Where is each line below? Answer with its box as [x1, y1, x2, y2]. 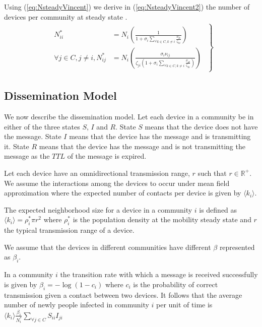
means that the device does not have [145, 121, 258, 132]
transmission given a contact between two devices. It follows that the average [4, 289, 242, 300]
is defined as [199, 204, 237, 215]
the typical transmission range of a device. [4, 225, 135, 235]
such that [198, 167, 227, 178]
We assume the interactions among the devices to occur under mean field [4, 177, 230, 188]
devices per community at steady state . [4, 11, 127, 22]
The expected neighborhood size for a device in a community [4, 204, 192, 215]
